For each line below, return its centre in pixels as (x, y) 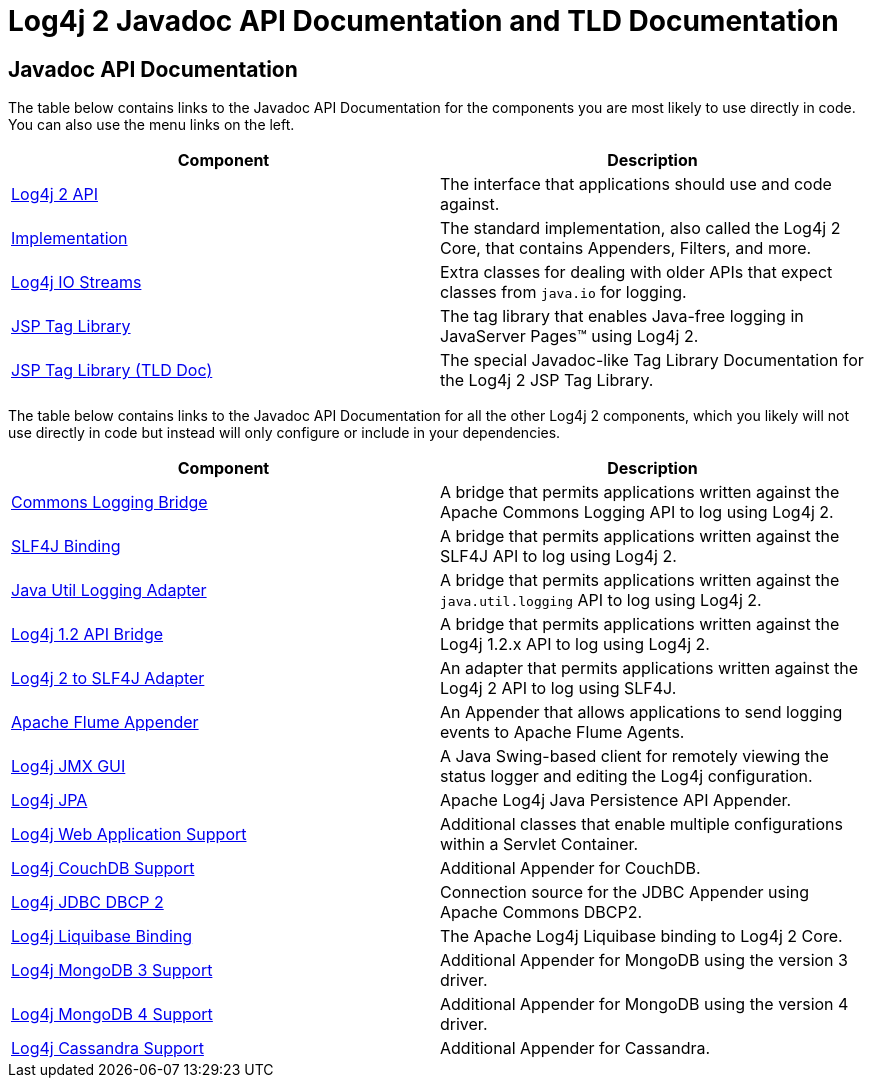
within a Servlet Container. (539, 844)
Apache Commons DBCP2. (541, 912)
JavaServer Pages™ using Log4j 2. (569, 336)
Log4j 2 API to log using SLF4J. (558, 688)
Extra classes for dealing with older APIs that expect (636, 272)
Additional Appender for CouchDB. (570, 868)
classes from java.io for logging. (563, 292)
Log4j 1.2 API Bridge (87, 634)
